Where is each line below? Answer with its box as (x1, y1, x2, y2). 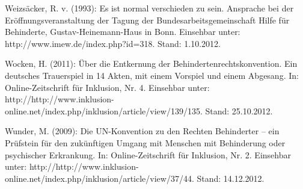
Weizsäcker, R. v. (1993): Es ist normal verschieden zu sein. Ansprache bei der (5, 2, 294, 14)
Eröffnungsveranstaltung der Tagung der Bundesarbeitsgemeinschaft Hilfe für (5, 13, 290, 26)
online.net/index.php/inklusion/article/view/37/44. (5, 172, 194, 184)
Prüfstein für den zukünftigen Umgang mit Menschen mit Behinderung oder (5, 136, 286, 149)
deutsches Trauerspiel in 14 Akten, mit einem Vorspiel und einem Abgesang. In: (5, 69, 299, 81)
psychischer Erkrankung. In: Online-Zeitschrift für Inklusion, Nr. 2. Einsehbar (5, 148, 291, 161)
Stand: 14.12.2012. (197, 172, 265, 184)
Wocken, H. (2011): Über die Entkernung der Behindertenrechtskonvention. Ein (5, 57, 298, 70)
